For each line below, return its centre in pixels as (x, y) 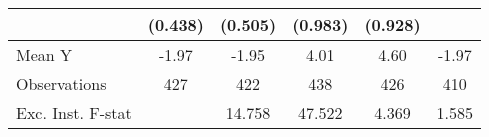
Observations (61, 83)
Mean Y (44, 54)
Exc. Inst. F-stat (74, 112)
